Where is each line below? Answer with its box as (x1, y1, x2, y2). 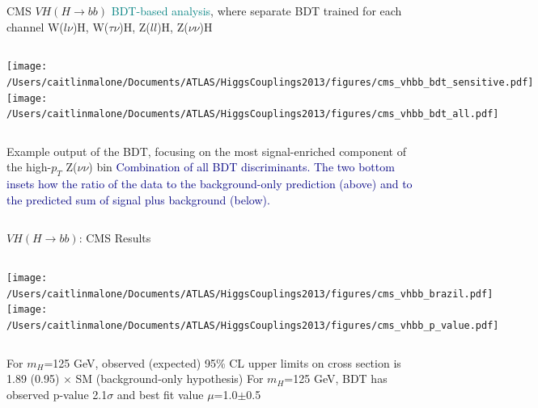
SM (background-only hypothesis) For (75, 370, 264, 387)
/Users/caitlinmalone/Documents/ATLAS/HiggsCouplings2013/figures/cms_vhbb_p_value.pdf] (6, 319, 499, 331)
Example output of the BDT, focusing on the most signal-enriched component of (6, 142, 406, 159)
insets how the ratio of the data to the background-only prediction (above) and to (6, 175, 413, 192)
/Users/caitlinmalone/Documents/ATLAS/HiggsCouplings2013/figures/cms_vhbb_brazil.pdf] (6, 288, 494, 300)
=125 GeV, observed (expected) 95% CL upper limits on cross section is (44, 354, 401, 371)
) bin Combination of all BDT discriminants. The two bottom (88, 158, 395, 175)
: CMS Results (78, 229, 151, 246)
